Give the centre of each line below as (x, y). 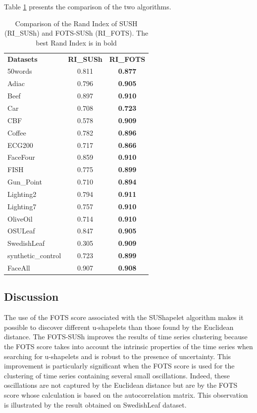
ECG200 (20, 145)
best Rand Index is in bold (76, 42)
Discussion (31, 297)
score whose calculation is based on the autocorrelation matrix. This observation (126, 395)
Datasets (23, 59)
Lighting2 (22, 194)
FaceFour (21, 157)
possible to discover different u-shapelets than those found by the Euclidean (119, 327)
